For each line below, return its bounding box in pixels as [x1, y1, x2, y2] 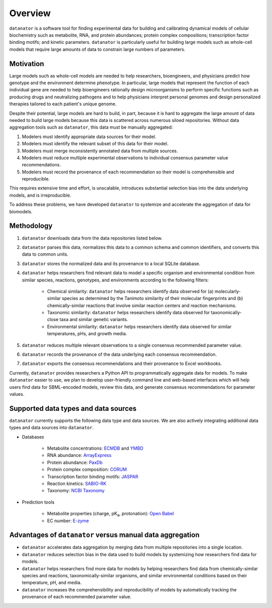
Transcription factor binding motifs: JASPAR [47, 473, 139, 479]
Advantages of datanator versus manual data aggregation [9, 531, 200, 539]
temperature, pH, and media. [22, 580, 82, 586]
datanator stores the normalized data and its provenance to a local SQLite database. [22, 260, 200, 267]
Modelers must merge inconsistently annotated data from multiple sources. [22, 148, 178, 154]
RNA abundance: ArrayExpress [47, 452, 112, 458]
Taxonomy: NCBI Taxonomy [47, 488, 105, 494]
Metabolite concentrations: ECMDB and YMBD [47, 445, 144, 451]
